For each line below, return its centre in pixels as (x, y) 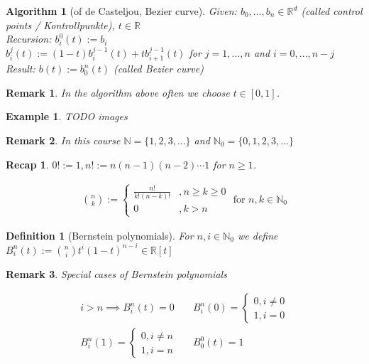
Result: (21, 69)
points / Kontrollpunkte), (60, 25)
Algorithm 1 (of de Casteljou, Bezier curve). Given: (121, 11)
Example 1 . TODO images (67, 116)
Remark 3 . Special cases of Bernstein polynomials (116, 273)
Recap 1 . (27, 164)
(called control (332, 11)
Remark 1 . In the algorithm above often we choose (118, 92)
